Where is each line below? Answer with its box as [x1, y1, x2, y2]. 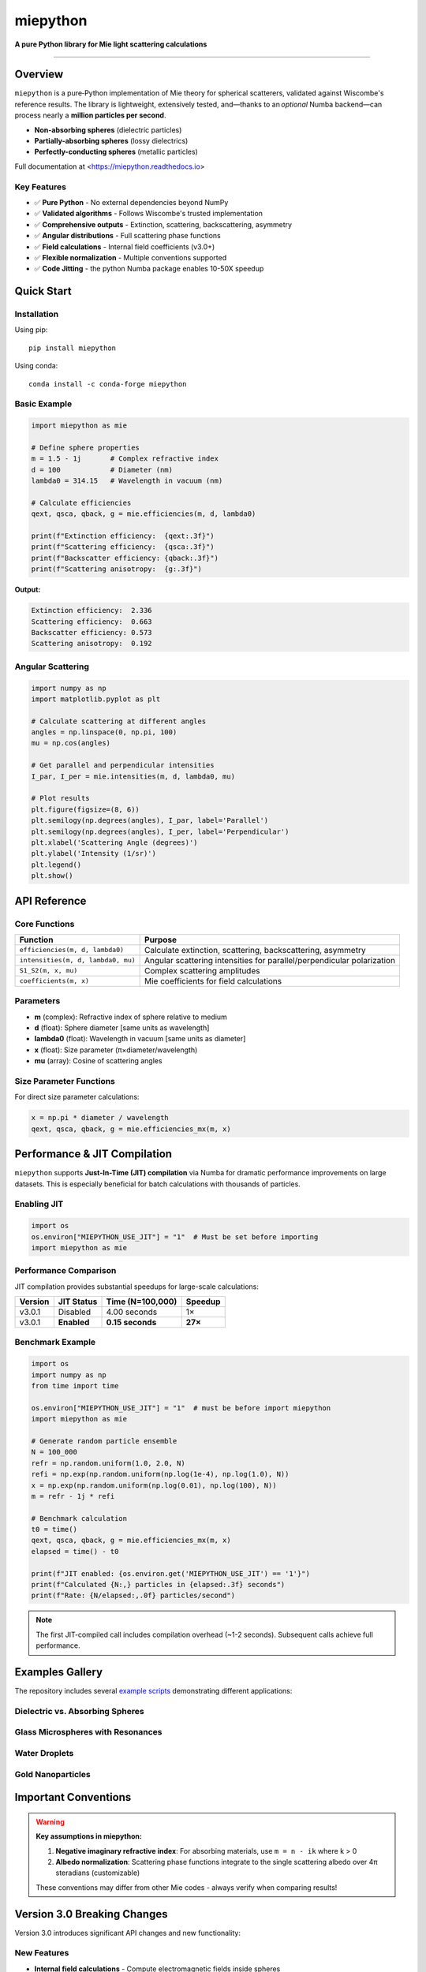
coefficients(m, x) [19, 977, 90, 985]
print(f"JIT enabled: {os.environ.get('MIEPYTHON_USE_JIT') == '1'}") [31, 1569, 311, 1578]
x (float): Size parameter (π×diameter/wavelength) [34, 1045, 198, 1055]
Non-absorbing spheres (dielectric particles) [34, 125, 182, 134]
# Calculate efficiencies [31, 498, 132, 507]
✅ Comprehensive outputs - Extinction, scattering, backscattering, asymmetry [34, 219, 292, 229]
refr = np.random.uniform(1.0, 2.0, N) [31, 1458, 185, 1467]
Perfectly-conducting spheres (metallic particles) [34, 147, 199, 157]
